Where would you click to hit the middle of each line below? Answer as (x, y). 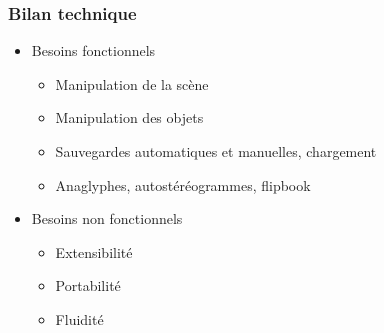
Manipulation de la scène (132, 83)
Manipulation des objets (129, 117)
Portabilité (88, 285)
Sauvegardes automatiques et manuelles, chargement (216, 151)
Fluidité (79, 318)
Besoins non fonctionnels (107, 218)
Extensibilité (94, 251)
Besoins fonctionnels (93, 50)
